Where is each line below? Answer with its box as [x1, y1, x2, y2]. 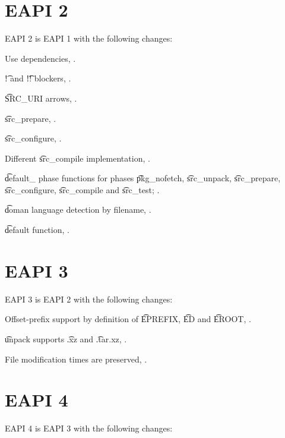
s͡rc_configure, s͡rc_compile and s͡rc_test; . [5, 183, 160, 196]
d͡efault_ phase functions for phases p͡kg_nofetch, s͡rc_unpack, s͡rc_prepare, [5, 172, 281, 184]
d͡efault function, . [5, 223, 69, 236]
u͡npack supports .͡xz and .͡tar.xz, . [5, 332, 127, 345]
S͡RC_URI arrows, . [5, 92, 77, 104]
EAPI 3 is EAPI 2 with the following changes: [5, 292, 173, 305]
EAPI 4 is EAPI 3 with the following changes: [5, 422, 173, 434]
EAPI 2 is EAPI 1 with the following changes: [5, 32, 173, 45]
